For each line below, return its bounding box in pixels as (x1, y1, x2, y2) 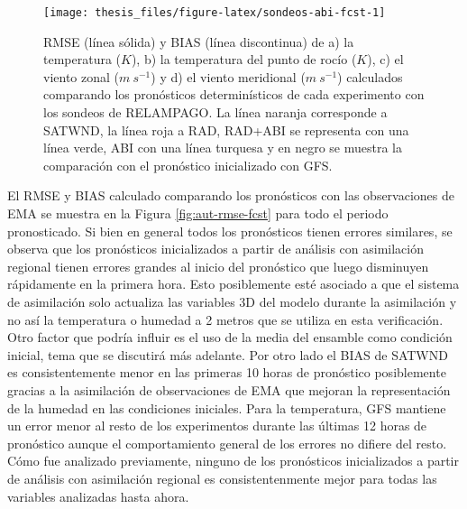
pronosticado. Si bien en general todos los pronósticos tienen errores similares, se (7, 221, 453, 240)
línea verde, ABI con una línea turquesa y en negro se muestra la (43, 138, 402, 157)
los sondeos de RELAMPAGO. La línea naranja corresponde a (43, 103, 388, 122)
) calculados (337, 67, 403, 86)
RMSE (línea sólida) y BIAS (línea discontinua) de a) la (43, 32, 354, 51)
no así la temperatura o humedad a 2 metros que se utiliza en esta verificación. (7, 310, 444, 329)
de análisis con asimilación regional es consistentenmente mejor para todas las (7, 468, 437, 487)
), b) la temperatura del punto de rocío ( (131, 50, 357, 69)
